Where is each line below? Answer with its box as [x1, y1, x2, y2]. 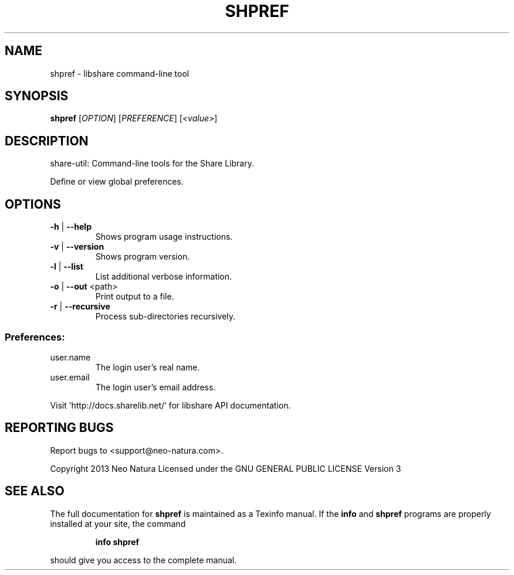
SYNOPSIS [5, 89, 69, 104]
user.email [50, 372, 90, 382]
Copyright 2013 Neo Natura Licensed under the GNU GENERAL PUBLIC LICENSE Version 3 [50, 463, 401, 474]
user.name [50, 352, 91, 362]
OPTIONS [5, 196, 61, 212]
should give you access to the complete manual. [50, 554, 237, 565]
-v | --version [50, 241, 104, 252]
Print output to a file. [95, 291, 174, 302]
